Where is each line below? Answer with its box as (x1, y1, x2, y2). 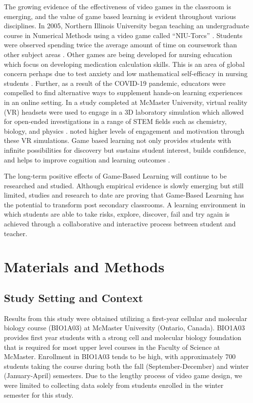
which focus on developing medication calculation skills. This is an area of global (4, 59, 245, 69)
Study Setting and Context (4, 290, 143, 305)
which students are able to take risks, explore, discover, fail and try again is (4, 209, 230, 219)
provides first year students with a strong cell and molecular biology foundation (4, 332, 242, 343)
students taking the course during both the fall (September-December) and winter (4, 361, 249, 371)
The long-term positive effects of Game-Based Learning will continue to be (4, 171, 227, 181)
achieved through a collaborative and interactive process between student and (4, 219, 236, 229)
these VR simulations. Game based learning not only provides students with (4, 135, 232, 145)
